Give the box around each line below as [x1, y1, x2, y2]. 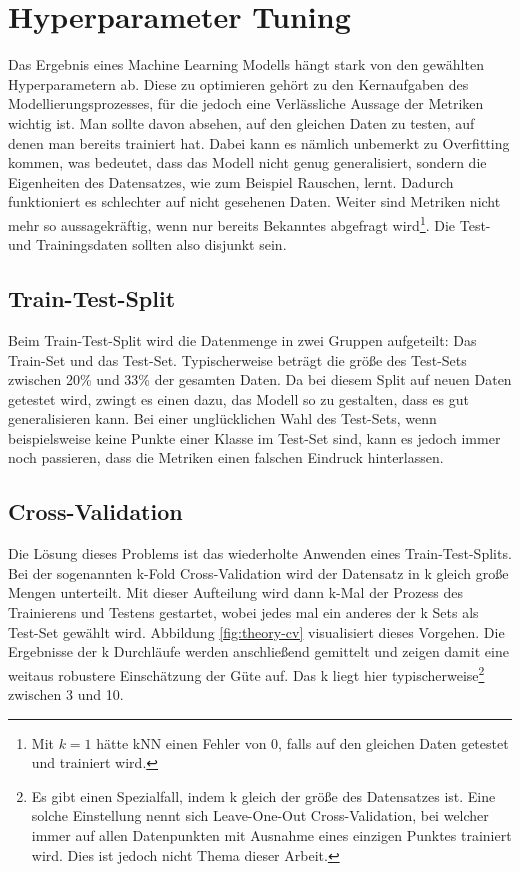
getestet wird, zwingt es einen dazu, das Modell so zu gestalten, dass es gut [8, 388, 470, 409]
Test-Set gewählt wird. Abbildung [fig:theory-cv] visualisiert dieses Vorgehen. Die [8, 621, 505, 642]
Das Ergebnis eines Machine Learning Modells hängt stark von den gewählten [8, 54, 484, 75]
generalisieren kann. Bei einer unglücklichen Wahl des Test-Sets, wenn [8, 408, 437, 429]
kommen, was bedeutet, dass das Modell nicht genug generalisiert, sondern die [8, 152, 487, 173]
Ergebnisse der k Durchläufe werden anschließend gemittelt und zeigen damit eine [8, 641, 509, 662]
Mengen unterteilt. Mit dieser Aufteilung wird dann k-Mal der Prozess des [8, 582, 463, 603]
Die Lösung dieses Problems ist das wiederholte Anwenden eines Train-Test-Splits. [8, 543, 512, 564]
